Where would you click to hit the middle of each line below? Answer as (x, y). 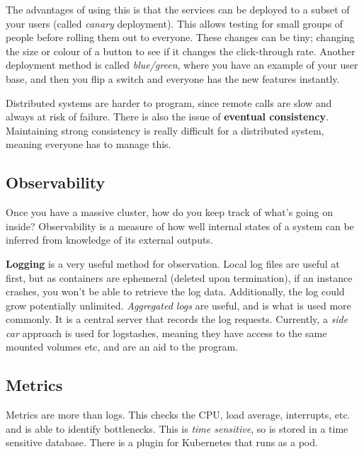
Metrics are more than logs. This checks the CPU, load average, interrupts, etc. (178, 415)
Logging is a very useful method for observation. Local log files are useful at (173, 263)
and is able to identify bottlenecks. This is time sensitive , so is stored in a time (177, 428)
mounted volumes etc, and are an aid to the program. (122, 347)
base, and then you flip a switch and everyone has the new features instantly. (173, 78)
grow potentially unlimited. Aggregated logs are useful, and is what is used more (178, 305)
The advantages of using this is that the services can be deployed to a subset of (178, 9)
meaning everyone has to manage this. (89, 144)
